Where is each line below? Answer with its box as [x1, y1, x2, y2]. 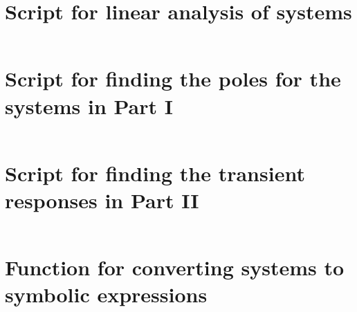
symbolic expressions [5, 280, 208, 309]
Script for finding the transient [5, 158, 305, 187]
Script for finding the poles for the [5, 64, 341, 93]
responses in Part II [5, 185, 199, 214]
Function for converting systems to [5, 253, 345, 281]
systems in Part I [5, 91, 173, 120]
